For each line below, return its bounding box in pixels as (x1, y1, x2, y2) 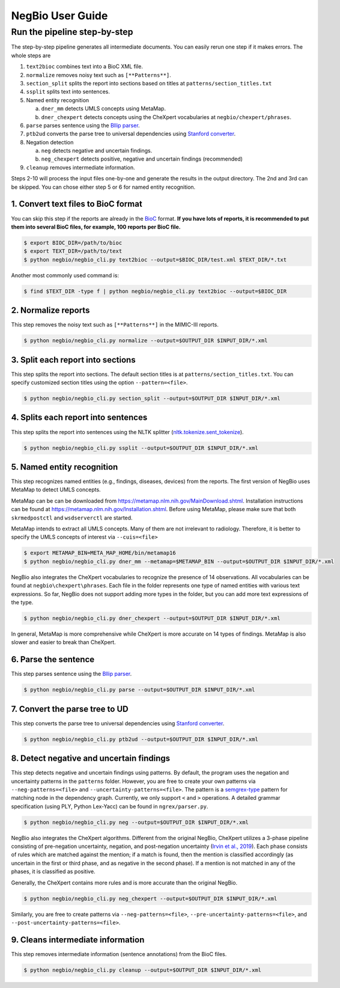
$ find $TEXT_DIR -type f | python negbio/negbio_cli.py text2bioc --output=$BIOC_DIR (23, 287, 287, 295)
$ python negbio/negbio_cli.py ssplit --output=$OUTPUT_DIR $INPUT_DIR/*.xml (23, 444, 258, 451)
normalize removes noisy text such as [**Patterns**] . (26, 71, 171, 78)
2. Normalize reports (11, 305, 90, 316)
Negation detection (26, 138, 74, 146)
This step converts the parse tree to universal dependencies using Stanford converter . (11, 719, 225, 727)
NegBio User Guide (11, 9, 108, 22)
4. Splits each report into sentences (11, 413, 148, 423)
